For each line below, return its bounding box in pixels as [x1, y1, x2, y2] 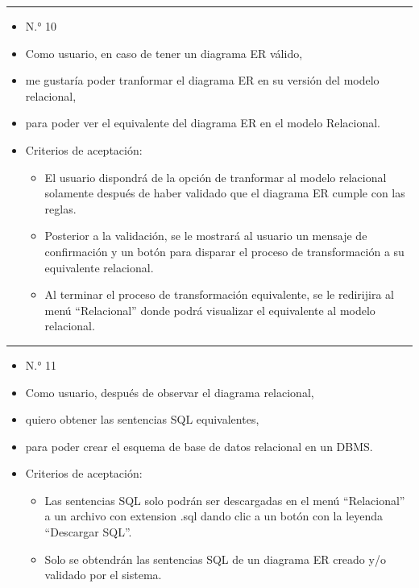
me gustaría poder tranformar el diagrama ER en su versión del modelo [25, 72, 380, 89]
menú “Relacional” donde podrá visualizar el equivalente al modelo [44, 301, 375, 318]
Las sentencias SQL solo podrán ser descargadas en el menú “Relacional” [44, 491, 405, 508]
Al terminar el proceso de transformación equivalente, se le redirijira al [44, 286, 394, 303]
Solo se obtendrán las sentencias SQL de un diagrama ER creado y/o [44, 550, 386, 567]
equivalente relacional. [44, 259, 154, 275]
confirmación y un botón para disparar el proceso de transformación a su [44, 242, 404, 259]
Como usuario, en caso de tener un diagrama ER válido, [25, 44, 303, 61]
